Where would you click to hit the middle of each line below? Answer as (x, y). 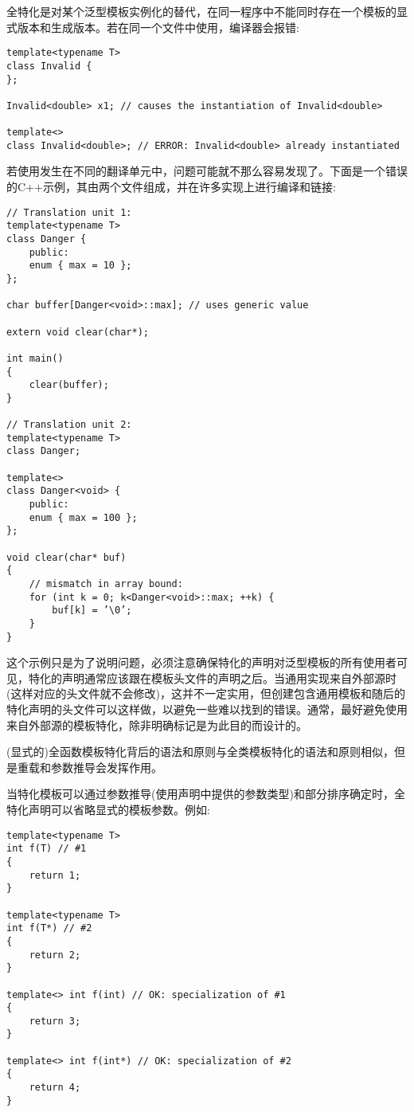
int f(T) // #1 (47, 849)
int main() (35, 358)
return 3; (55, 1021)
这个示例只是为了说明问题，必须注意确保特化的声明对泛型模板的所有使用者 (201, 662)
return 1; (55, 875)
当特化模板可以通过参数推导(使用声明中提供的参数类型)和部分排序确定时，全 (206, 794)
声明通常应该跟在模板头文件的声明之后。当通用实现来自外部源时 (229, 677)
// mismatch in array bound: (106, 584)
